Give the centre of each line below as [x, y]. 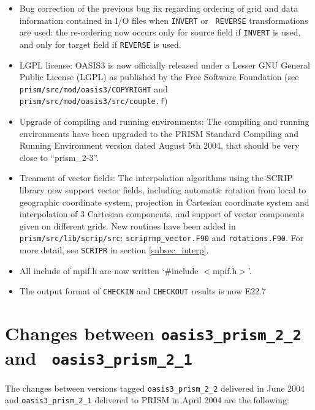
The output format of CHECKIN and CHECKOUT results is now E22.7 [143, 291]
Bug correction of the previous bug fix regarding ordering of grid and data [159, 8]
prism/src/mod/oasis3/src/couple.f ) [93, 101]
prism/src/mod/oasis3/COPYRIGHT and [93, 88]
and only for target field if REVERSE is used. [100, 44]
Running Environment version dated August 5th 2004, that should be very [159, 145]
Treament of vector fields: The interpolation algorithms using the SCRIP [156, 178]
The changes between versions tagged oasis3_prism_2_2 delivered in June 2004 [155, 388]
